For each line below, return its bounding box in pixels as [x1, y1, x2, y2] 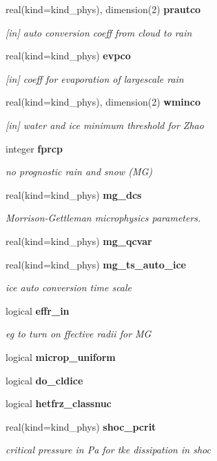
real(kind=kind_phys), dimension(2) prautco [6, 2, 201, 16]
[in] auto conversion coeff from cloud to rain [6, 25, 192, 39]
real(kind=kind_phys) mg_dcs [6, 187, 142, 202]
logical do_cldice [6, 373, 83, 387]
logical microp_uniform [6, 349, 116, 364]
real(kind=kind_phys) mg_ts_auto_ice [6, 257, 186, 271]
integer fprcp [6, 141, 63, 155]
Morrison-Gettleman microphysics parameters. [6, 210, 201, 225]
